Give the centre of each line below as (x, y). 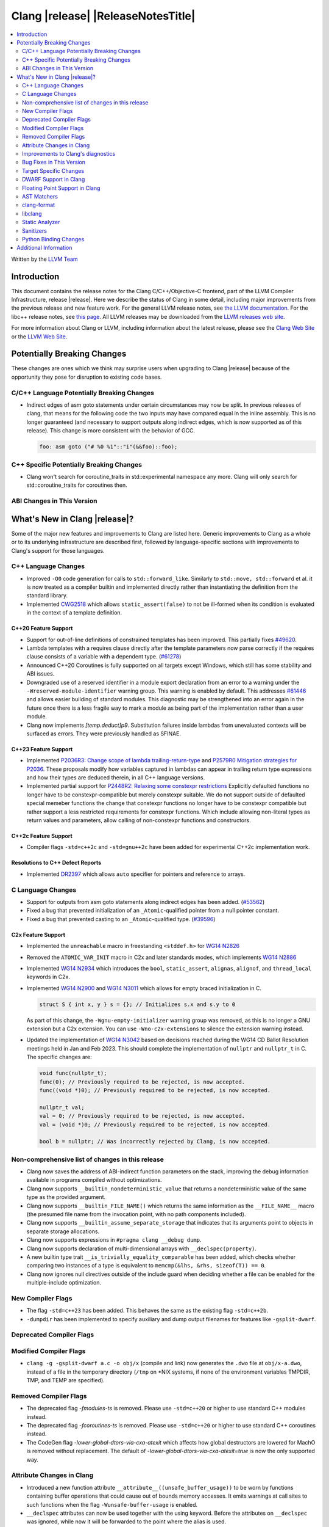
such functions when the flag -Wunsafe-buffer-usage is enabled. (112, 1504)
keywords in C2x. (48, 977)
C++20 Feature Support (42, 629)
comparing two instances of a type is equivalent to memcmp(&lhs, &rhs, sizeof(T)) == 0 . (146, 1266)
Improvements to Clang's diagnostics (69, 154)
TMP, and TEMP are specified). (65, 1380)
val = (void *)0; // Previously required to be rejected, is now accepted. (155, 1124)
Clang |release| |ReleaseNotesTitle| (103, 16)
